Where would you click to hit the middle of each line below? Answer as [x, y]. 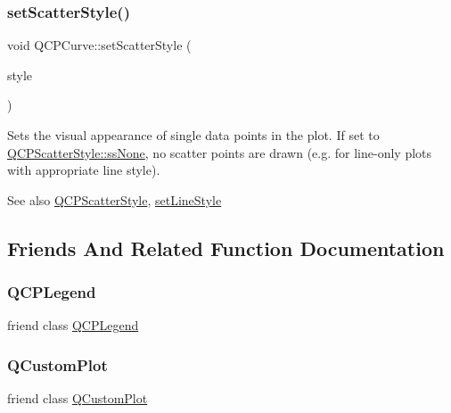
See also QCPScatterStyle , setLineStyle [115, 199]
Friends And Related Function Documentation [226, 248]
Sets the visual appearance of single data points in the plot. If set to [193, 135]
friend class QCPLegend [73, 325]
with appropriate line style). [84, 170]
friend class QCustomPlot [78, 398]
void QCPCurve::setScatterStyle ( [99, 45]
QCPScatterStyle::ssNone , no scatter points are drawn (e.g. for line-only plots [220, 152]
